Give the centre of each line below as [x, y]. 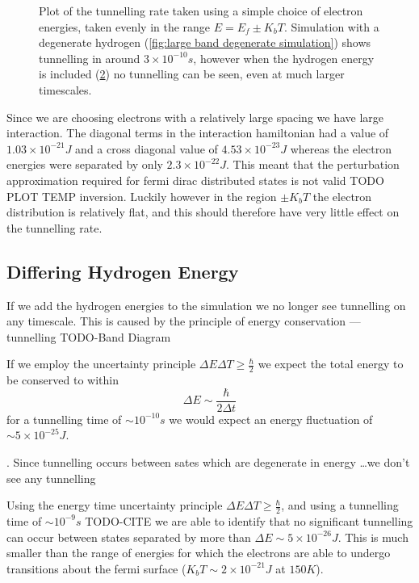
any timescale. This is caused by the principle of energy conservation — [184, 321]
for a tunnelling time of [64, 419]
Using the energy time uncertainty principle [115, 505]
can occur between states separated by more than [129, 537]
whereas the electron [341, 148]
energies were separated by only [85, 164]
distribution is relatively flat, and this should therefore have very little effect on [203, 212]
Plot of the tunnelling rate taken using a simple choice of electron [201, 10]
